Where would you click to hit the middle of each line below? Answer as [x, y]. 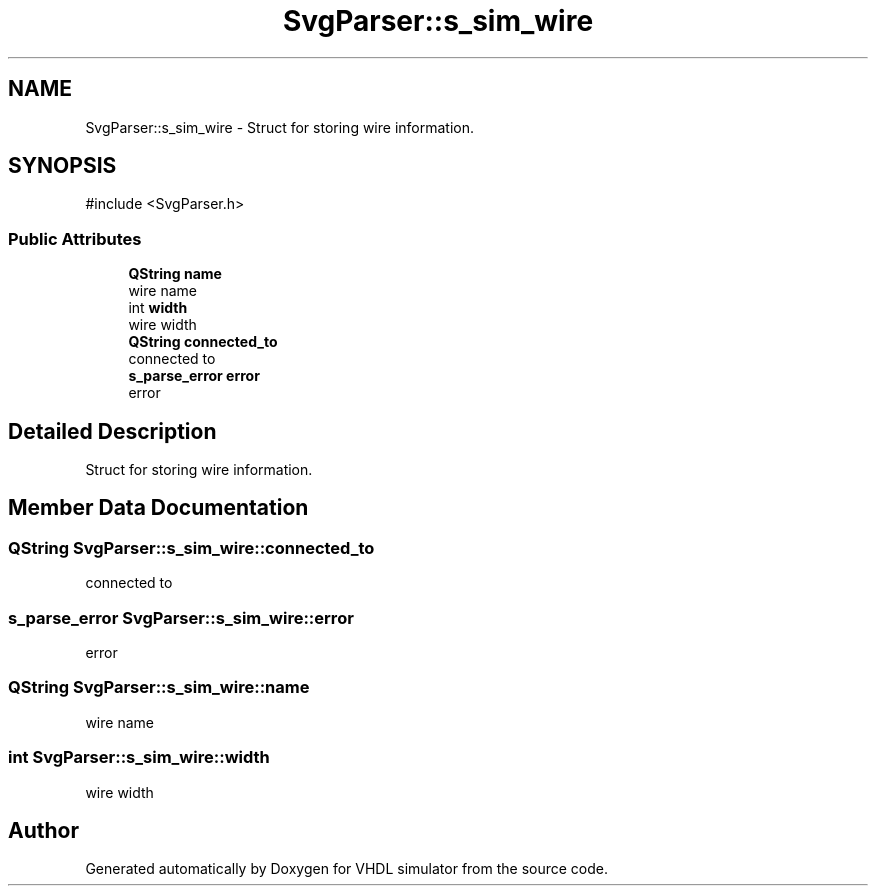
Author [43, 830]
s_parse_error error [194, 376]
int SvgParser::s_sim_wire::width [139, 757]
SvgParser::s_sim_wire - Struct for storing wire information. [279, 127]
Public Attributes [75, 238]
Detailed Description [112, 431]
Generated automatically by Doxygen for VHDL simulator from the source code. [347, 869]
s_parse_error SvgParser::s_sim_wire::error [181, 617]
